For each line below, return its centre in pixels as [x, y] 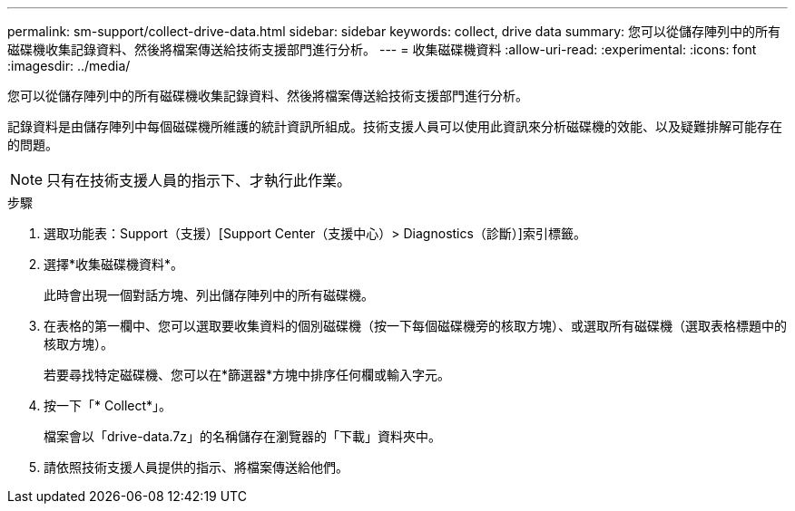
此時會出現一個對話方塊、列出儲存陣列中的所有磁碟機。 [209, 295]
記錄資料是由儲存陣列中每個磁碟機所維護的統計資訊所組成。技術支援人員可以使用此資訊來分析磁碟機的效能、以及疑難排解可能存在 [395, 126]
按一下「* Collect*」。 [108, 405]
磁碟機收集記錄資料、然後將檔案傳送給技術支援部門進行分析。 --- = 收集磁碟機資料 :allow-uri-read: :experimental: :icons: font [382, 49]
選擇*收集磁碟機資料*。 [114, 264]
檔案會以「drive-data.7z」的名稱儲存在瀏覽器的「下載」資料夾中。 [242, 436]
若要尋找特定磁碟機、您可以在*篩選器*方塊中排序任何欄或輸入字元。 [247, 375]
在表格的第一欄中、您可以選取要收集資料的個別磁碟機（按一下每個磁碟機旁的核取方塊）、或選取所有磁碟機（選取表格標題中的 [415, 326]
